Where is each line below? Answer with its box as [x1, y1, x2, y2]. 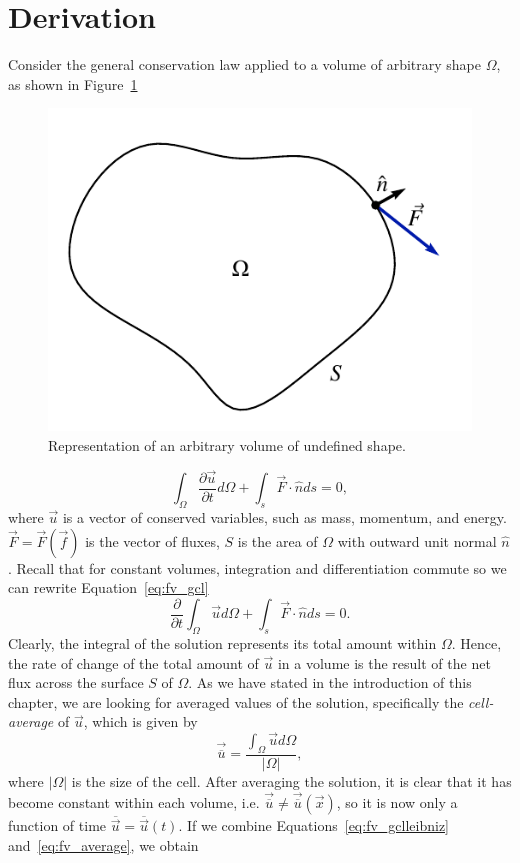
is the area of [237, 530, 318, 551]
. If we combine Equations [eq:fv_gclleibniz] [178, 815, 450, 836]
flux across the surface [8, 672, 144, 693]
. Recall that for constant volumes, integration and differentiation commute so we [8, 557, 507, 578]
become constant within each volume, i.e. [8, 792, 260, 812]
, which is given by [83, 711, 198, 732]
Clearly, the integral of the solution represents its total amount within [8, 632, 437, 653]
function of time [8, 815, 107, 836]
